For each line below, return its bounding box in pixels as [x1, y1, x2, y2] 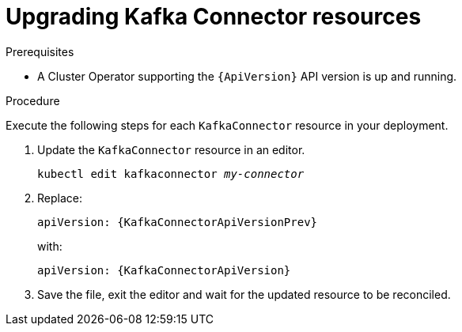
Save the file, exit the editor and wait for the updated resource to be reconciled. [37, 287, 451, 301]
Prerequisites [6, 44, 74, 58]
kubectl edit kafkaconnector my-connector [37, 167, 305, 180]
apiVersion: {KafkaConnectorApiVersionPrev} [37, 215, 318, 228]
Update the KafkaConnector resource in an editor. [37, 142, 305, 157]
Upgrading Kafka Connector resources [6, 3, 422, 30]
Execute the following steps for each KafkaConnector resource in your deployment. [6, 118, 449, 132]
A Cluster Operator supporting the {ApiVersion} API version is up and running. [37, 69, 457, 83]
